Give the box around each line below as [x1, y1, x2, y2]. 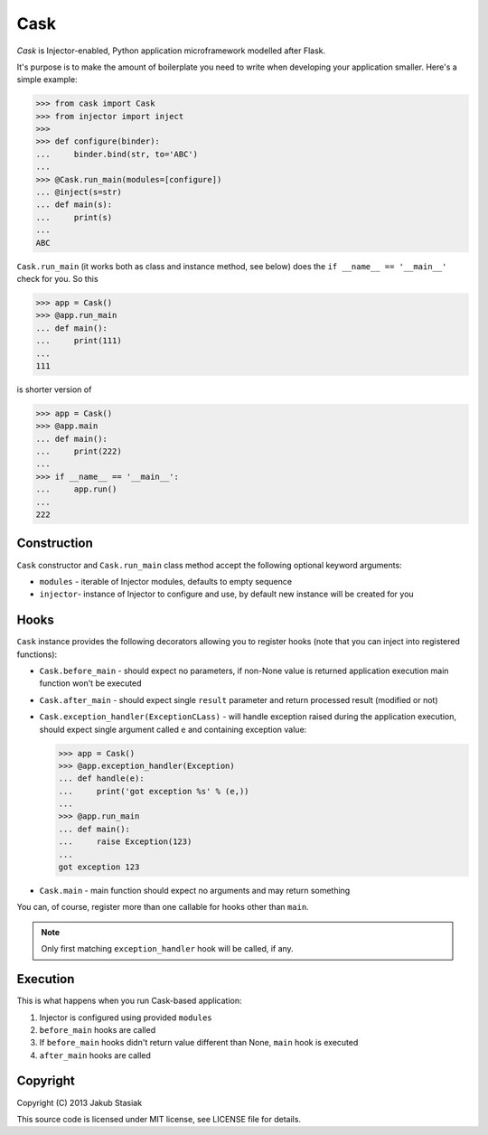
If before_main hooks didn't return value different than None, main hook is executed [39, 1037, 359, 1048]
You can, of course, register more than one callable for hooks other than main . [16, 902, 309, 913]
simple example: [16, 74, 78, 85]
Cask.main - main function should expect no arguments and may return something [39, 886, 351, 896]
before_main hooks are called [39, 1024, 156, 1035]
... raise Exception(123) [58, 837, 192, 847]
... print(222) [35, 446, 122, 456]
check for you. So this [16, 273, 99, 284]
